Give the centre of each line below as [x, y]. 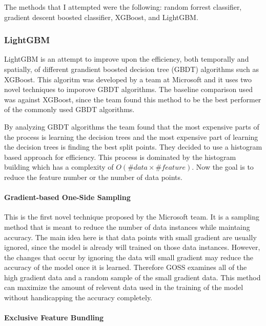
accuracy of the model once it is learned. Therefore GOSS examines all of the [126, 267]
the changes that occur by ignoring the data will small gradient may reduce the [129, 257]
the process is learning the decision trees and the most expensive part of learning [131, 137]
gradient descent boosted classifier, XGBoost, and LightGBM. [101, 17]
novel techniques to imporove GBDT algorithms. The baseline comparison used [129, 89]
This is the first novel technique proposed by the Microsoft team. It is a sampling [132, 217]
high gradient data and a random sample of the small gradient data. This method [132, 277]
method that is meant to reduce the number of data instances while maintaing [127, 227]
